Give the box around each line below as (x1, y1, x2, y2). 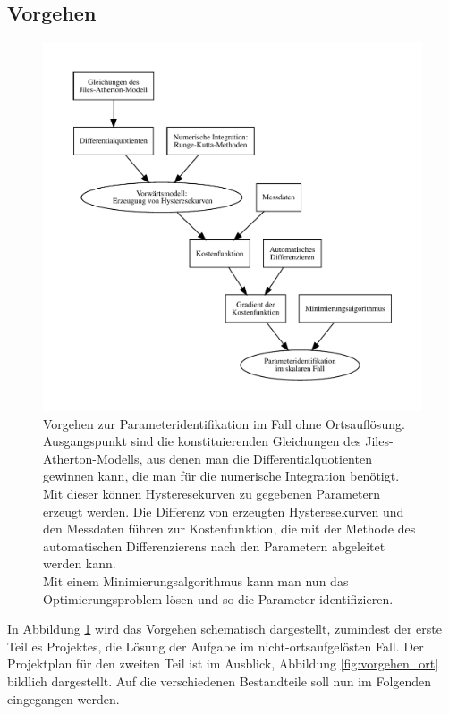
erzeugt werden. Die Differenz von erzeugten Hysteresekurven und (43, 501, 404, 520)
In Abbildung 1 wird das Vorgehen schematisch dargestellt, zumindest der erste (7, 619, 442, 638)
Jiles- (365, 432, 394, 450)
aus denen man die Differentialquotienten (147, 449, 372, 467)
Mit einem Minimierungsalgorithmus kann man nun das (43, 571, 349, 590)
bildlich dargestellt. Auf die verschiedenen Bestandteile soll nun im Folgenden (7, 671, 432, 690)
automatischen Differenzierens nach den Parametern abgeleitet (43, 536, 385, 555)
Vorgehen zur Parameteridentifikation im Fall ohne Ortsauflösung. (43, 414, 405, 433)
